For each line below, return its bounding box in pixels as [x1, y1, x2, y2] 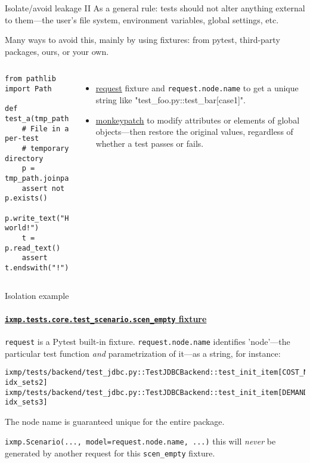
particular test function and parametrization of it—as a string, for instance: [5, 347, 281, 359]
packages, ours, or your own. [5, 45, 109, 57]
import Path [5, 85, 52, 94]
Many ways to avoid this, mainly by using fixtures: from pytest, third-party [5, 33, 280, 46]
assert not [21, 184, 65, 193]
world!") [5, 224, 39, 233]
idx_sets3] [5, 398, 48, 407]
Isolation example [5, 289, 69, 301]
